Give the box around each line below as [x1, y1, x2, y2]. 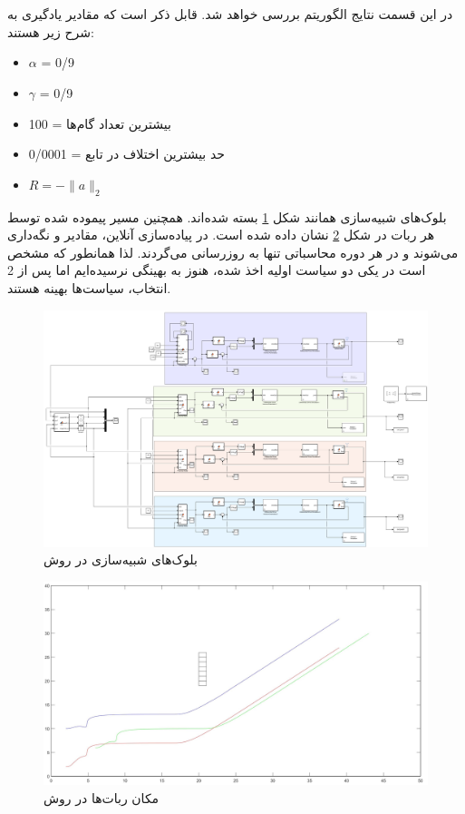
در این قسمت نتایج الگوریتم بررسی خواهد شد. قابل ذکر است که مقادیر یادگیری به [7, 5, 453, 24]
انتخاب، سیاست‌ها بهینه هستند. [7, 278, 171, 297]
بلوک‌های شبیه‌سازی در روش [44, 550, 198, 569]
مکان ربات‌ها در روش [44, 788, 160, 807]
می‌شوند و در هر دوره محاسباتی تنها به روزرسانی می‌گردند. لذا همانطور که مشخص [7, 242, 459, 261]
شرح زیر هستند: [7, 22, 94, 41]
